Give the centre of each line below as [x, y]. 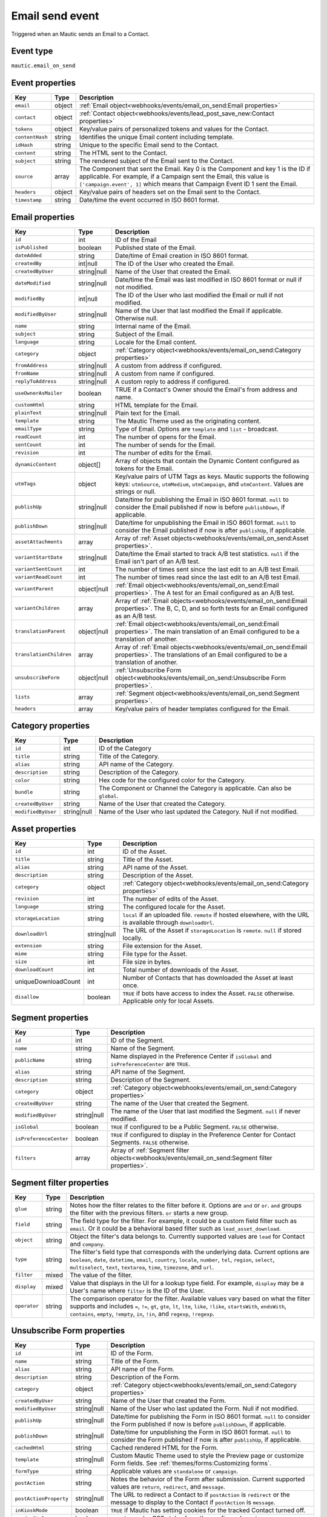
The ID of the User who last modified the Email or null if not [200, 295]
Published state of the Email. [156, 248]
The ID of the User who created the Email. [175, 263]
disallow [27, 997]
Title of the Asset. [148, 859]
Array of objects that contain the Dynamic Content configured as [207, 461]
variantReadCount [39, 577]
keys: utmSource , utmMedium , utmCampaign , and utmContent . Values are [210, 484]
